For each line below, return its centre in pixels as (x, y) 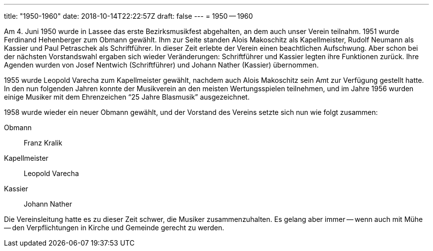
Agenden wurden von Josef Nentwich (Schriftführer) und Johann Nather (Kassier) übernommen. (161, 65)
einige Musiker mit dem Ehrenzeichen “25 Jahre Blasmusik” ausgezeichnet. (127, 97)
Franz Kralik (43, 143)
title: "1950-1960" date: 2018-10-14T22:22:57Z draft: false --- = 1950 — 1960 (129, 16)
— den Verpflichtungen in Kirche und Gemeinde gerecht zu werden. (114, 228)
